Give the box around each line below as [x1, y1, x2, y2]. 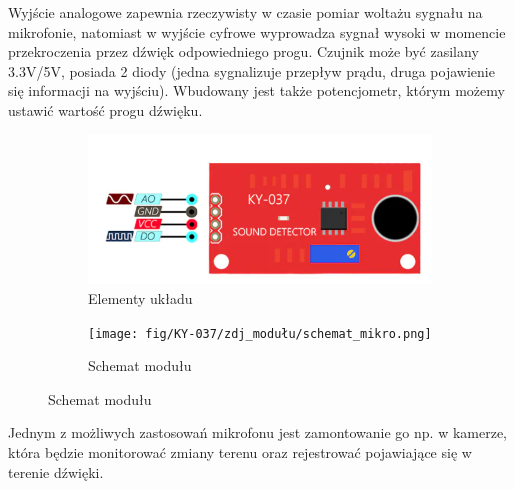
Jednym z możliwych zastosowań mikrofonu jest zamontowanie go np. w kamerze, [8, 422, 507, 443]
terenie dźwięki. [8, 461, 104, 482]
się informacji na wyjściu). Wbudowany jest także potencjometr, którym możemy [8, 80, 505, 101]
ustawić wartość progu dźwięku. [8, 99, 203, 120]
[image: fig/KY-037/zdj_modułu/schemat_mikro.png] [88, 326, 432, 341]
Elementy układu [88, 288, 193, 309]
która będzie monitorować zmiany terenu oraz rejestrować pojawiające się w [8, 442, 472, 463]
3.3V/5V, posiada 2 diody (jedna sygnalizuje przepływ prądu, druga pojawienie [8, 60, 495, 81]
